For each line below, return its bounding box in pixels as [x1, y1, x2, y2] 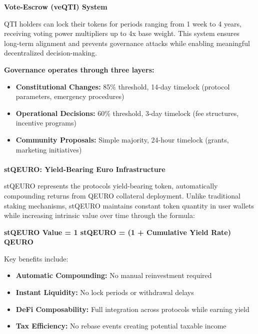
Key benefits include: [4, 253, 68, 263]
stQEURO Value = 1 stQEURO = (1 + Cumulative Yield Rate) [4, 226, 231, 237]
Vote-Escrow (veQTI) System [4, 1, 107, 11]
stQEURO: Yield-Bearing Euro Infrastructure [4, 163, 165, 174]
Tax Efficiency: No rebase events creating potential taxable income [15, 320, 226, 331]
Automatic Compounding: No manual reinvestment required [15, 270, 212, 280]
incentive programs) [15, 117, 76, 128]
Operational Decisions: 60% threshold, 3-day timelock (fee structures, [15, 107, 239, 118]
